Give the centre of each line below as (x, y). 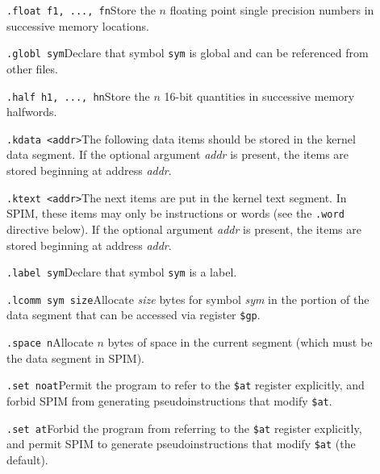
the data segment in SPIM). (75, 358)
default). (27, 459)
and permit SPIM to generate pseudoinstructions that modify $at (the (181, 444)
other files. (32, 68)
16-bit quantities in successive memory (259, 96)
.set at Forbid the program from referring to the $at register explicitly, (184, 428)
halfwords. (32, 112)
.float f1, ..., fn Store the (81, 10)
